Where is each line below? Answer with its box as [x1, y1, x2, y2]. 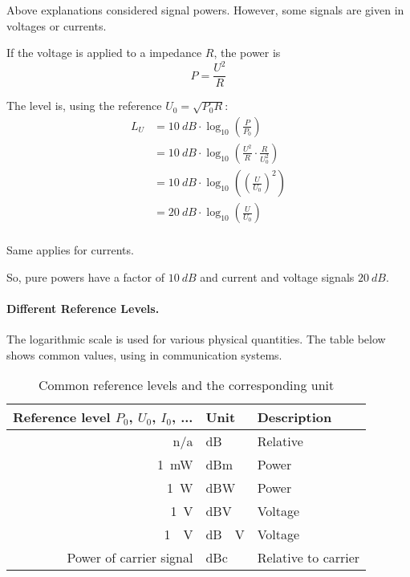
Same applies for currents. [6, 242, 134, 258]
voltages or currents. [6, 17, 107, 34]
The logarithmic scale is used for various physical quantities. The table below [6, 331, 386, 347]
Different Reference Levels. [6, 299, 160, 316]
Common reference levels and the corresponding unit [38, 376, 335, 395]
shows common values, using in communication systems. [6, 346, 282, 363]
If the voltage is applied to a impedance [6, 44, 202, 61]
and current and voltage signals [200, 268, 355, 285]
